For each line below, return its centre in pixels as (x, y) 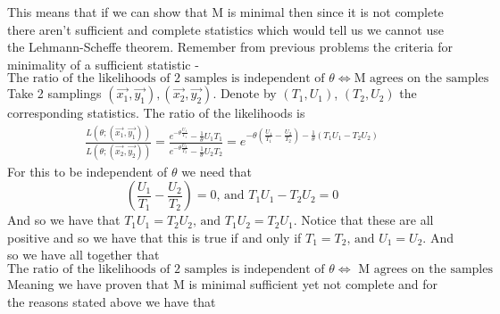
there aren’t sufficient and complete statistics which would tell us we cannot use (225, 29)
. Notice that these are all (363, 220)
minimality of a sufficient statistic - (103, 64)
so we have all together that (83, 255)
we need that (217, 171)
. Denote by (245, 93)
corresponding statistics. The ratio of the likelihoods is (156, 113)
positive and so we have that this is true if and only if (154, 237)
